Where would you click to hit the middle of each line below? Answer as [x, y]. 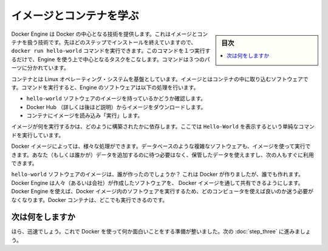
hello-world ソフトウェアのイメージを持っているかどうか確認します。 [116, 99]
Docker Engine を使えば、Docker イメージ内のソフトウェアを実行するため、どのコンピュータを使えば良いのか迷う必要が [162, 192]
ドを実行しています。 [38, 135]
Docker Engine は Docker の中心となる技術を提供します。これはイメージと [104, 34]
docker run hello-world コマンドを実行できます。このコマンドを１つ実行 [108, 51]
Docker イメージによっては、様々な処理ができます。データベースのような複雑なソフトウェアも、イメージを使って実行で [161, 146]
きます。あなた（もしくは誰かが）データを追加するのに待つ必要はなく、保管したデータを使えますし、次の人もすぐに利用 [162, 155]
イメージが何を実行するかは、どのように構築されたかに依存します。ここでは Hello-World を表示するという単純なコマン [163, 127]
